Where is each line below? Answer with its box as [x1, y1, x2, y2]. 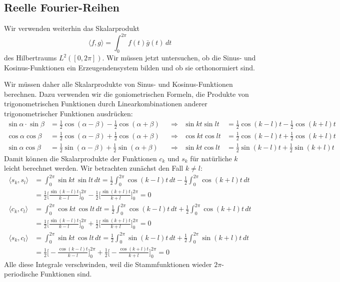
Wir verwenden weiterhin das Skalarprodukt [4, 23, 139, 33]
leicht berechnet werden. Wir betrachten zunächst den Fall [4, 163, 183, 173]
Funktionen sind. [40, 269, 92, 279]
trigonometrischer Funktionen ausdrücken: [4, 108, 133, 119]
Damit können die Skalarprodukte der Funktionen [4, 153, 157, 163]
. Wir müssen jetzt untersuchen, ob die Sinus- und [102, 52, 256, 63]
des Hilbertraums [4, 52, 57, 63]
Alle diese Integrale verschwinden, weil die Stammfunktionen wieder [4, 259, 212, 269]
